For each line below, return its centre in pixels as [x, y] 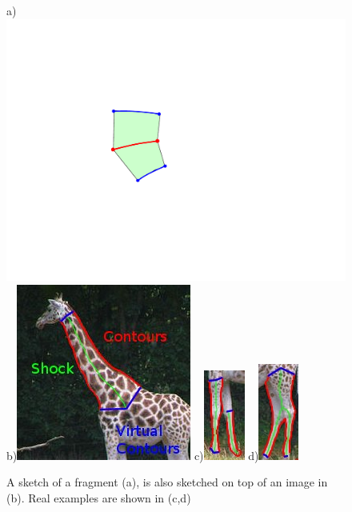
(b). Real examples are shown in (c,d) [99, 497]
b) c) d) [133, 455]
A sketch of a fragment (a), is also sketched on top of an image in [167, 482]
